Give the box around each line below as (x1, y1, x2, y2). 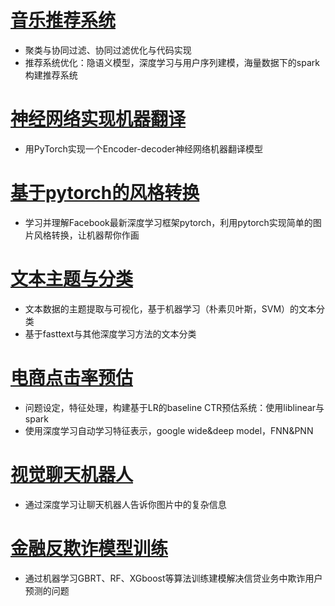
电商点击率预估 (10, 366, 134, 389)
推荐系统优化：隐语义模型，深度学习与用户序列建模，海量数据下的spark (24, 56, 320, 68)
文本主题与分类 (10, 268, 134, 290)
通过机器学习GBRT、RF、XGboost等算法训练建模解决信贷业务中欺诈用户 (24, 572, 323, 584)
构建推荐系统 (24, 69, 78, 81)
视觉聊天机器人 (10, 463, 134, 486)
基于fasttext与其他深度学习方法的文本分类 (24, 327, 197, 340)
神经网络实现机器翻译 (10, 108, 187, 131)
